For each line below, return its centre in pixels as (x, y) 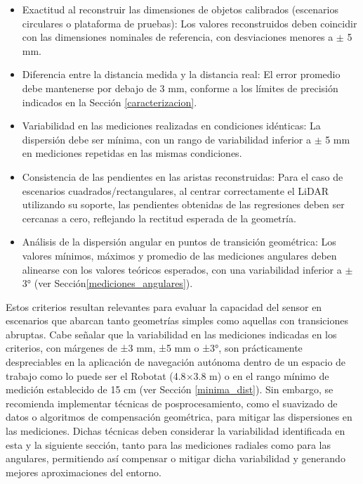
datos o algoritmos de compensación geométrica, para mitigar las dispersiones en (179, 417)
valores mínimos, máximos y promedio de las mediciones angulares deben (179, 255)
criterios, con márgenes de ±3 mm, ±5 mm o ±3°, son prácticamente (154, 348)
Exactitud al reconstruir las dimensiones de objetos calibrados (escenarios (180, 9)
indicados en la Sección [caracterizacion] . (110, 102)
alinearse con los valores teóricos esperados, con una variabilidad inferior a (182, 269)
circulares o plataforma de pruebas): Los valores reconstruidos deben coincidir (190, 23)
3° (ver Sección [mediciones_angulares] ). (107, 283)
